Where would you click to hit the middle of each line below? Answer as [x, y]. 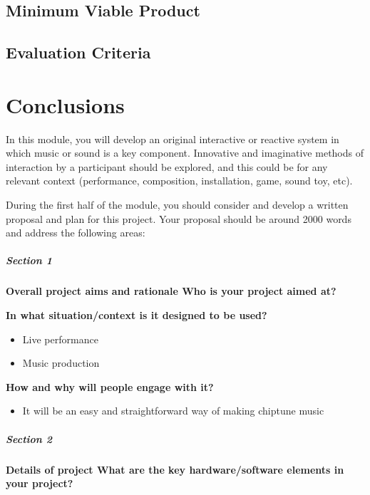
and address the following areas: [76, 233]
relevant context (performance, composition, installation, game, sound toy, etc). [179, 181]
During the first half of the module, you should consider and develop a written [177, 205]
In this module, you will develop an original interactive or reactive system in [173, 139]
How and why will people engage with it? [110, 386]
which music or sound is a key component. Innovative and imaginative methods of [185, 153]
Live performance [60, 339]
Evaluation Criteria [78, 52]
